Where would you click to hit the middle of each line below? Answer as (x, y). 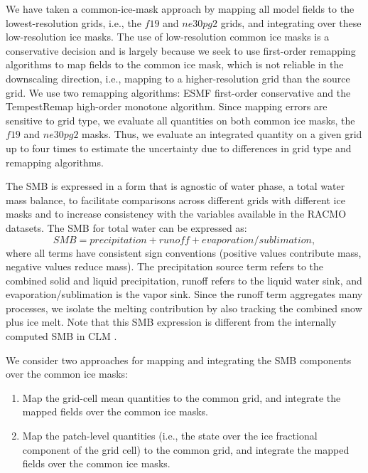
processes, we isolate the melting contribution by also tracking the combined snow (184, 308)
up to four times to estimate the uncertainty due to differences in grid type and (179, 148)
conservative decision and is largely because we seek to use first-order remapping (181, 50)
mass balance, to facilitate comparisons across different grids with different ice (175, 200)
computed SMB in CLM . (61, 336)
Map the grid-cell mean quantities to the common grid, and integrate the (182, 397)
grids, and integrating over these (291, 22)
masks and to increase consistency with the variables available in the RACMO (176, 214)
